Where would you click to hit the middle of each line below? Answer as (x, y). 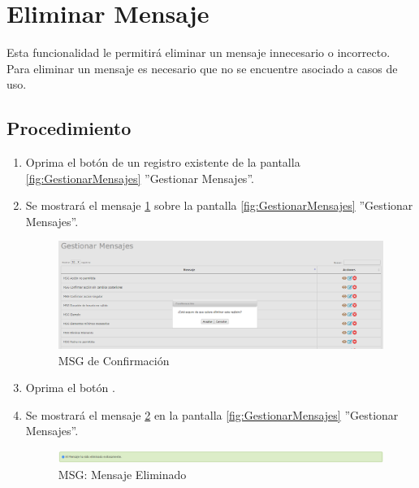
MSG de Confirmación (114, 360)
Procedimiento (69, 128)
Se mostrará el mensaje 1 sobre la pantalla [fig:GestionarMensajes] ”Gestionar (219, 205)
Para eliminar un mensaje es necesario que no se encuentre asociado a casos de (202, 68)
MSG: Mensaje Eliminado (122, 474)
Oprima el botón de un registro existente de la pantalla (163, 162)
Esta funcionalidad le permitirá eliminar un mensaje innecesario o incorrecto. (199, 52)
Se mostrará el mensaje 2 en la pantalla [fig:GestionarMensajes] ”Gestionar (212, 414)
